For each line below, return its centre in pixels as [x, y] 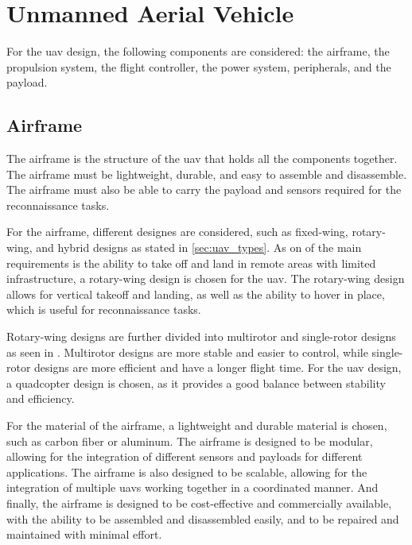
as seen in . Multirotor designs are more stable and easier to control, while [187, 352]
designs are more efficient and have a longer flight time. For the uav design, [218, 367]
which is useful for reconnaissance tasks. [104, 309]
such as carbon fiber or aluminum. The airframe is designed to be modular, [190, 441]
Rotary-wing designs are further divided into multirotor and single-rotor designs [201, 336]
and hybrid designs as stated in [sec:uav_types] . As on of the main [199, 247]
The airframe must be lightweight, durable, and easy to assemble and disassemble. [207, 174]
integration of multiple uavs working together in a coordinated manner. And [192, 487]
